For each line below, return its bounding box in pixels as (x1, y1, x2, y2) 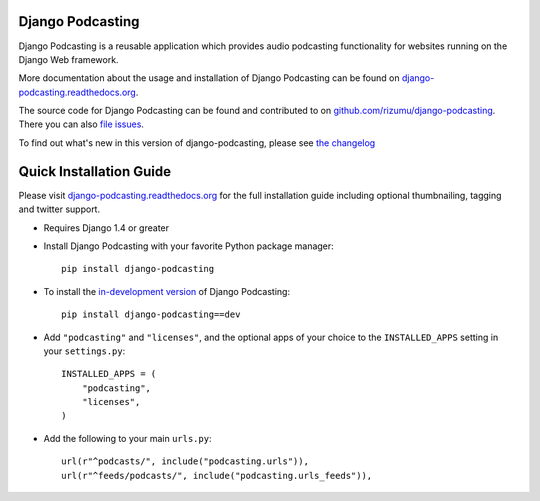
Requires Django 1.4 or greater (43, 221, 170, 234)
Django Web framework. (18, 53, 119, 65)
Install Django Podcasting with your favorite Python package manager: (43, 240, 334, 252)
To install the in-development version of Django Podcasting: (43, 285, 290, 297)
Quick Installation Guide (18, 163, 172, 180)
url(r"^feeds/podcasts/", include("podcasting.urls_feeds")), (61, 470, 373, 481)
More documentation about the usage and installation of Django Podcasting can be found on (18, 72, 400, 84)
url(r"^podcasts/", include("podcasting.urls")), (61, 456, 310, 467)
